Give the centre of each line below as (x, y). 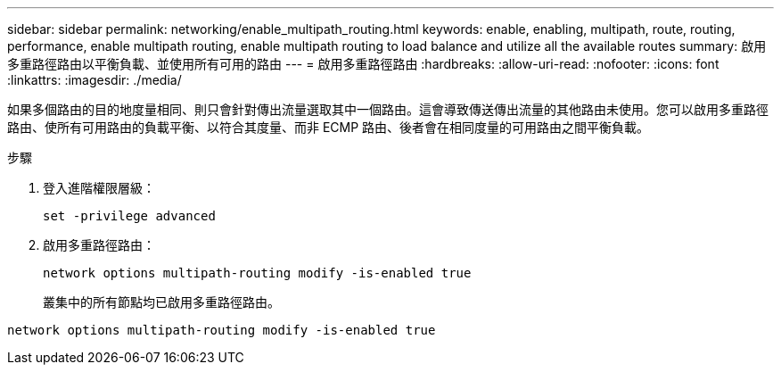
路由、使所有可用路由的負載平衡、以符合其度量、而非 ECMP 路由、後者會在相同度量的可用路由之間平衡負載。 (329, 127)
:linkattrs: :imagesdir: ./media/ (95, 80)
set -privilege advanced (129, 216)
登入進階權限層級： (99, 188)
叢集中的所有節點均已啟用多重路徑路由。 (161, 302)
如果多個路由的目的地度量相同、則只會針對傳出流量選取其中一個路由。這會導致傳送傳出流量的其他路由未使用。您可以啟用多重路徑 (388, 109)
